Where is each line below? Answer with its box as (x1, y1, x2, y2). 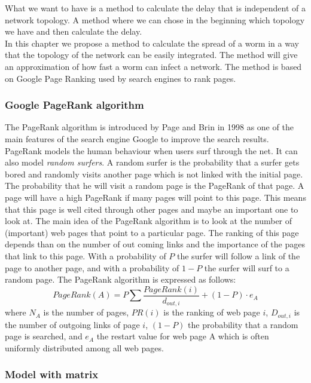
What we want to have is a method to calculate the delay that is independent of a (5, 2, 306, 14)
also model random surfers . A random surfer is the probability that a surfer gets (5, 156, 300, 168)
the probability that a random (188, 318, 298, 330)
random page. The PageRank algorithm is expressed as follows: (5, 273, 236, 286)
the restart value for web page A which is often (96, 330, 269, 342)
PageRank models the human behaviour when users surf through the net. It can (5, 144, 298, 157)
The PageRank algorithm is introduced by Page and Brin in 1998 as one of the (5, 121, 294, 133)
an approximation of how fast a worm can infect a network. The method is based (5, 60, 302, 72)
